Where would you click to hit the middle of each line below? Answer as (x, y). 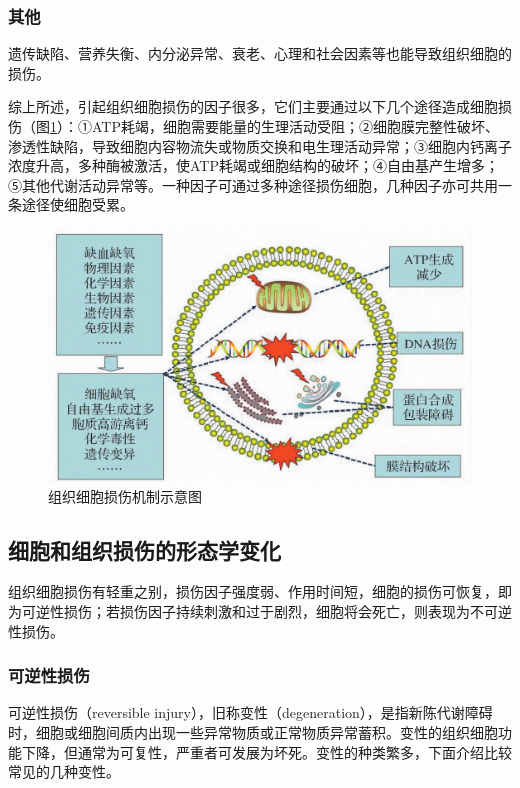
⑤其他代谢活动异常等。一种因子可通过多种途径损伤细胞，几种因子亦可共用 (253, 184)
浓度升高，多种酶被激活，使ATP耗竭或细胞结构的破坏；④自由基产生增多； (253, 165)
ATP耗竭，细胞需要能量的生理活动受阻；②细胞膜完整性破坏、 (295, 126)
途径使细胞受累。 (77, 204)
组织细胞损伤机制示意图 (125, 495)
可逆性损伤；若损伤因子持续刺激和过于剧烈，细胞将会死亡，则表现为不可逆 (266, 610)
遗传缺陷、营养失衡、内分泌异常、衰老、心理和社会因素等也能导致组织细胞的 (260, 53)
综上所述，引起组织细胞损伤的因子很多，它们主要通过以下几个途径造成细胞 (253, 106)
